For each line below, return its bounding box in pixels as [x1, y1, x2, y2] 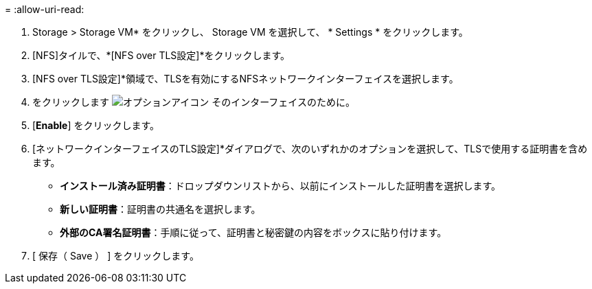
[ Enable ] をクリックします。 [32, 119, 160, 131]
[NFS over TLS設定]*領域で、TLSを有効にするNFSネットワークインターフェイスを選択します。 [32, 73, 459, 84]
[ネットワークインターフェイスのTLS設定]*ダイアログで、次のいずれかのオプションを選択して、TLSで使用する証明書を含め [32, 143, 588, 154]
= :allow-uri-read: [5, 3, 84, 15]
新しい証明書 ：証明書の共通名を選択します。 [60, 203, 261, 215]
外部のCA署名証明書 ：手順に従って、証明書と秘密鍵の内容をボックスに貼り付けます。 [60, 227, 447, 238]
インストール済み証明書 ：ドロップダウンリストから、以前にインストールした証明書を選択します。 [60, 180, 501, 192]
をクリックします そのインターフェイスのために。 [32, 96, 355, 108]
